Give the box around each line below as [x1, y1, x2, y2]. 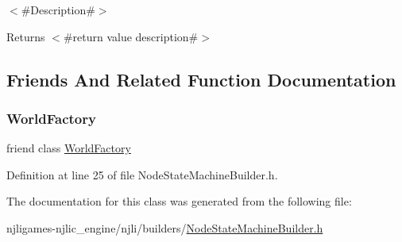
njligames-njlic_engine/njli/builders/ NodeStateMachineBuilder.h [6, 219, 323, 236]
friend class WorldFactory [6, 140, 131, 156]
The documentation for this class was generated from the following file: [6, 193, 352, 209]
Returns [6, 28, 45, 44]
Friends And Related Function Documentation [6, 67, 396, 91]
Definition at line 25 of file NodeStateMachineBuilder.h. [6, 166, 278, 182]
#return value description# [63, 28, 199, 44]
